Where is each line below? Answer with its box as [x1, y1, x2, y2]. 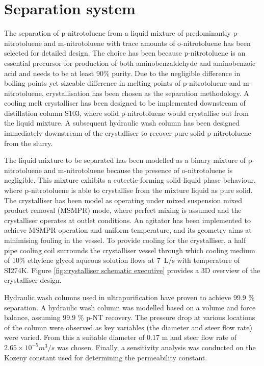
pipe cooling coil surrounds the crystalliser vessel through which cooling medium [4, 245, 255, 255]
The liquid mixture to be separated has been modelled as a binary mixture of [4, 155, 246, 165]
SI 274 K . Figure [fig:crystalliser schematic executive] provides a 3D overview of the [4, 264, 260, 275]
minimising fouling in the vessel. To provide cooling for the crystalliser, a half [4, 235, 246, 245]
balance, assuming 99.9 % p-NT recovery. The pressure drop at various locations [4, 312, 255, 323]
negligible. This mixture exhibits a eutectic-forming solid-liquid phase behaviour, [4, 175, 256, 185]
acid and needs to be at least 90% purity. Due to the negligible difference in [4, 67, 241, 78]
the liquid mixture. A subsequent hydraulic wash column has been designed [4, 117, 240, 128]
